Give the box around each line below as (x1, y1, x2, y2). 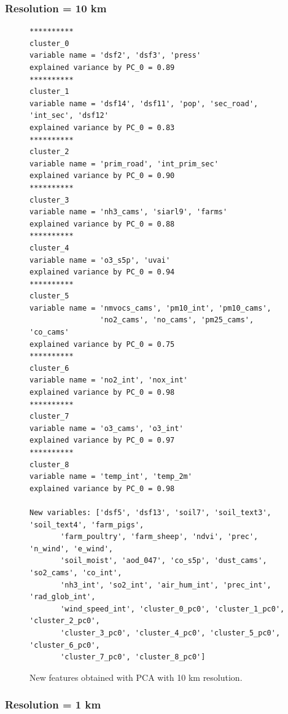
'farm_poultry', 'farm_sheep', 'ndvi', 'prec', (60, 532, 259, 541)
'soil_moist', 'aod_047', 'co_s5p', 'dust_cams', (60, 556, 267, 565)
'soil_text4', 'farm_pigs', (29, 520, 144, 529)
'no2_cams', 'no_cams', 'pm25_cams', (99, 316, 254, 325)
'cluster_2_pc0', (29, 616, 100, 626)
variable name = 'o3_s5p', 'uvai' (29, 255, 171, 265)
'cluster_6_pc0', (29, 640, 100, 650)
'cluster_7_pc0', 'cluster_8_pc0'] (60, 653, 206, 662)
